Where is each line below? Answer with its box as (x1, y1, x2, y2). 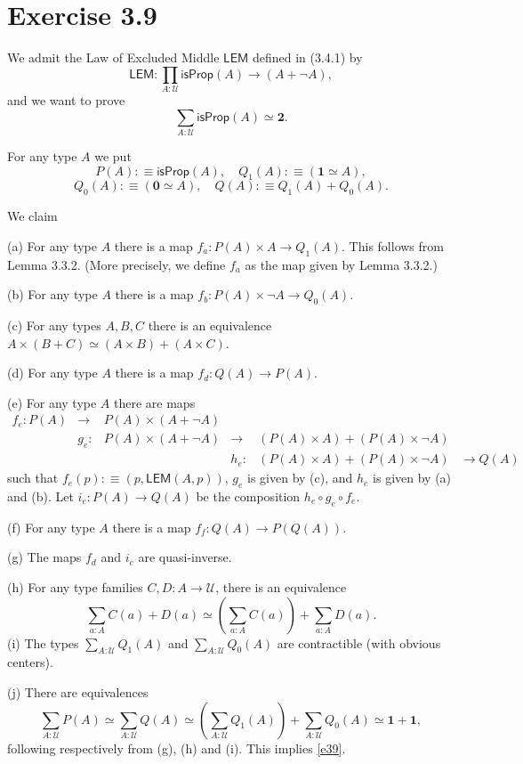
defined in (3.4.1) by (252, 48, 363, 67)
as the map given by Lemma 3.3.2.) (245, 255, 438, 273)
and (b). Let (7, 487, 74, 505)
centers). (7, 653, 53, 671)
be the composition (196, 487, 301, 505)
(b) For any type (7, 285, 98, 304)
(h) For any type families (7, 577, 143, 596)
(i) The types (7, 633, 79, 652)
